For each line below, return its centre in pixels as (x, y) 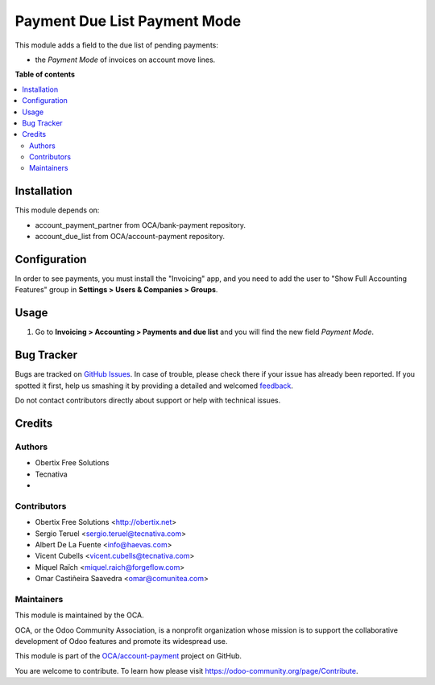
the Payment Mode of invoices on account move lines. (125, 60)
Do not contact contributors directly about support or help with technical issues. (148, 400)
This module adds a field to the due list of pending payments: (117, 45)
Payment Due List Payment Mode (128, 21)
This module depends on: (57, 210)
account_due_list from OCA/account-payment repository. (130, 237)
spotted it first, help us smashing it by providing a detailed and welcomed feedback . (154, 386)
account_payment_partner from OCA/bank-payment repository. (140, 225)
